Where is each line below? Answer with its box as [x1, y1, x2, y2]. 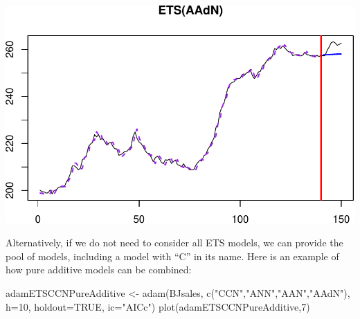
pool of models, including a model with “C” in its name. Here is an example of [6, 248, 339, 263]
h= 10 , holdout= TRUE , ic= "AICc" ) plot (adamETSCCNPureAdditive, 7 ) [6, 299, 310, 313]
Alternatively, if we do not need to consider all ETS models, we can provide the [6, 235, 343, 250]
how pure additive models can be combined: [6, 262, 192, 277]
